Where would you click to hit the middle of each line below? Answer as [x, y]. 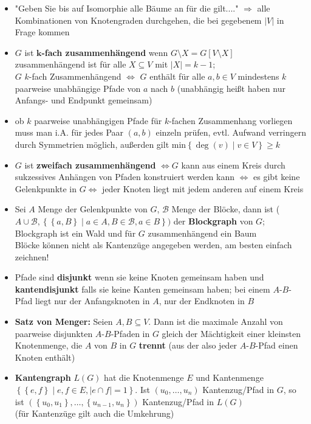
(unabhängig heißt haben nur [231, 88]
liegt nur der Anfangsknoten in [93, 301]
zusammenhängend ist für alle [70, 64]
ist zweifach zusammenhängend [90, 165]
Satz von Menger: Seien [64, 321]
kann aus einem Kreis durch [233, 165]
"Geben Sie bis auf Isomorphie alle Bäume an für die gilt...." [127, 8]
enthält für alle [177, 76]
